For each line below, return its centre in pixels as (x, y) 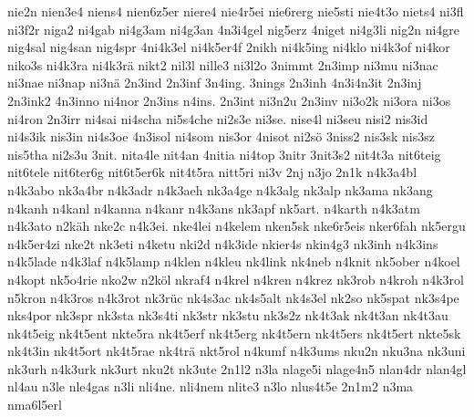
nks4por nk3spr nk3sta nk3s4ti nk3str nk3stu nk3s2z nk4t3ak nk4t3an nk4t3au (228, 315)
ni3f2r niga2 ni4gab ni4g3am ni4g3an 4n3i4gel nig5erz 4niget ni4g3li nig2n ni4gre (234, 29)
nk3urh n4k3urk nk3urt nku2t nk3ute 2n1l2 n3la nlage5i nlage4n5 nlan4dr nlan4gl (237, 368)
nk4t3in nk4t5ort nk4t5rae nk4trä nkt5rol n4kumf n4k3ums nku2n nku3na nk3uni (237, 351)
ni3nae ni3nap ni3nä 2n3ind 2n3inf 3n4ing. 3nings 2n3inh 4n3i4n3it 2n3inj (215, 83)
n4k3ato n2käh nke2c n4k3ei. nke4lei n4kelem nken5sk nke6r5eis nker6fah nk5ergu (237, 226)
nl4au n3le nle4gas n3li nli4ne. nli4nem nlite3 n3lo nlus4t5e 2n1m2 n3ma (211, 386)
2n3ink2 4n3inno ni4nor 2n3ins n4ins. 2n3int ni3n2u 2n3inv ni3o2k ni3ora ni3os (229, 100)
